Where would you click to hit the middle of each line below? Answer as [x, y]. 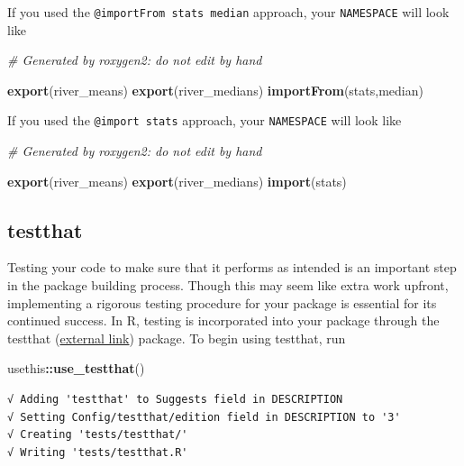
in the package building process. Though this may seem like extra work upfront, [228, 285]
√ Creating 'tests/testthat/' [98, 435]
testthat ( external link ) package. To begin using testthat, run [177, 338]
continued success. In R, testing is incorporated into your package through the [223, 320]
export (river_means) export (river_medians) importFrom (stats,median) [215, 90]
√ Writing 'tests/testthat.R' [98, 452]
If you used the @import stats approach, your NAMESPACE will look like [205, 120]
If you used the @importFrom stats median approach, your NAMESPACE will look [228, 12]
